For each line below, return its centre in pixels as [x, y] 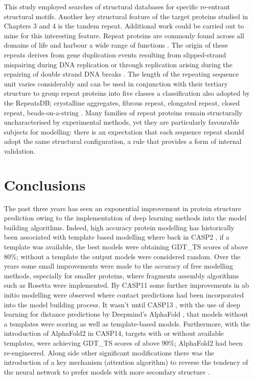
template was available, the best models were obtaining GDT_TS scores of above [126, 246]
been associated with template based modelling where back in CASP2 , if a [117, 237]
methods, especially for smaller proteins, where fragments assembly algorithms [121, 275]
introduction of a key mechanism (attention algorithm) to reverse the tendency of [126, 362]
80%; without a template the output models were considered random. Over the [122, 256]
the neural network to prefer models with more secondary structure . [107, 371]
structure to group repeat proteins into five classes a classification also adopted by [127, 93]
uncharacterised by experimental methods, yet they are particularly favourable [122, 122]
